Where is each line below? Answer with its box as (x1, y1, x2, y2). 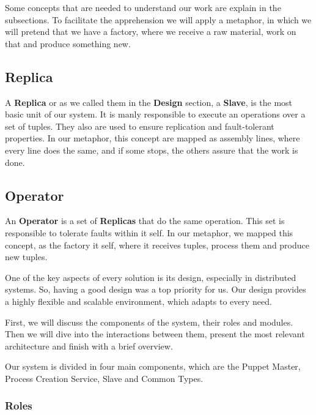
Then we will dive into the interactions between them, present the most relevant (5, 327, 305, 340)
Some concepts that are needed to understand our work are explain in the (5, 1, 281, 13)
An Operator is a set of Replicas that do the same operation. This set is (5, 214, 285, 227)
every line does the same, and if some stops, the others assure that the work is (5, 143, 298, 156)
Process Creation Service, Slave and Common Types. (5, 372, 204, 384)
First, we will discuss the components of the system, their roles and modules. (5, 315, 293, 328)
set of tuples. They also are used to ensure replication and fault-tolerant (5, 119, 274, 132)
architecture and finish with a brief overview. (5, 339, 173, 352)
